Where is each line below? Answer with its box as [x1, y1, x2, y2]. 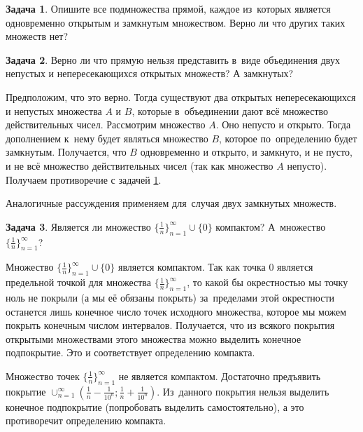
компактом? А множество [215, 219, 326, 234]
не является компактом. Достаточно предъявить [118, 368, 321, 383]
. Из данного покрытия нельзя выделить [157, 384, 329, 398]
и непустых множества [6, 103, 102, 118]
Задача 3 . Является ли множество [6, 219, 151, 234]
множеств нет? [6, 29, 69, 43]
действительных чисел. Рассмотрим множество [6, 117, 206, 132]
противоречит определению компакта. [6, 413, 166, 428]
